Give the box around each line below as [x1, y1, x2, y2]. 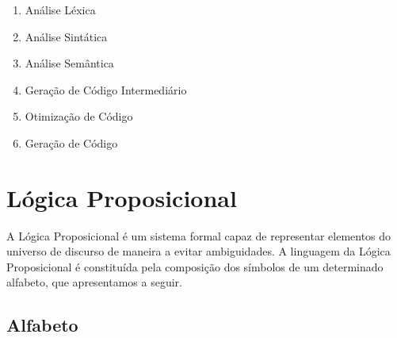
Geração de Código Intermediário [25, 81, 187, 98]
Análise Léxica [25, 2, 96, 17]
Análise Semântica [25, 55, 114, 71]
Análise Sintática [25, 28, 108, 44]
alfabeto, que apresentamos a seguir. [6, 274, 182, 290]
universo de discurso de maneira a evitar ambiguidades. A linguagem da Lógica [6, 243, 391, 259]
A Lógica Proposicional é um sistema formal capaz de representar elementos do [6, 227, 391, 244]
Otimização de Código [25, 108, 133, 125]
